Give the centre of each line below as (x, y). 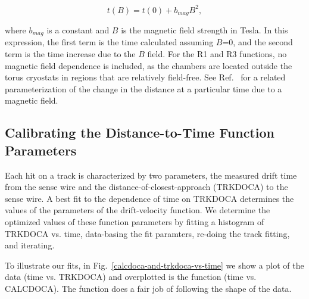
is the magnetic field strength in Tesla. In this (205, 29)
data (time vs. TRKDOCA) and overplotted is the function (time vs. (131, 277)
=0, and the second (257, 42)
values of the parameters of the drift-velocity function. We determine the (138, 210)
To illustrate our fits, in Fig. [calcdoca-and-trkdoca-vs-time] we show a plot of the (154, 265)
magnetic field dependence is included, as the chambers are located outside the (149, 65)
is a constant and (78, 29)
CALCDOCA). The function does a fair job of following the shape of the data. (148, 288)
